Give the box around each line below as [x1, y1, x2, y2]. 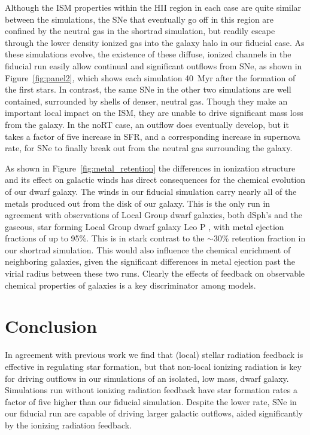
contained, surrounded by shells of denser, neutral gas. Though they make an [5, 94, 288, 107]
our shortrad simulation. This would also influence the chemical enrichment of [5, 243, 291, 256]
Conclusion [5, 314, 98, 338]
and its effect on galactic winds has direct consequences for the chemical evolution [5, 173, 306, 186]
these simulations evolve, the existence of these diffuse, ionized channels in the [5, 48, 291, 60]
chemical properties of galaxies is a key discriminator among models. [5, 278, 256, 291]
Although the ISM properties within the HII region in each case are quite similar [5, 1, 302, 13]
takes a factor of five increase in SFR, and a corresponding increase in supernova [5, 130, 300, 142]
